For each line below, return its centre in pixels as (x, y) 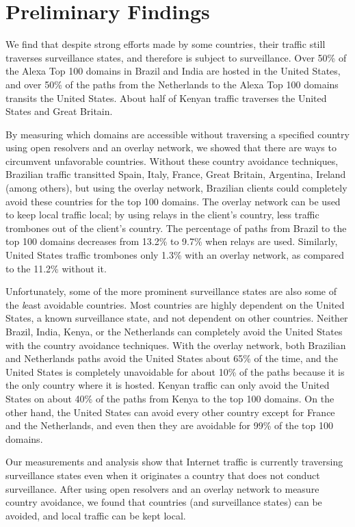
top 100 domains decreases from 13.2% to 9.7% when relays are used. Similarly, (172, 241)
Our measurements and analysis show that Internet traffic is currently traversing (174, 462)
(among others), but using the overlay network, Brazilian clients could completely (176, 188)
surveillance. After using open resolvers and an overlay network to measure (162, 488)
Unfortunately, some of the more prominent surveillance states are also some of (171, 291)
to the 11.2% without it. (56, 268)
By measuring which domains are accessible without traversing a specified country (177, 134)
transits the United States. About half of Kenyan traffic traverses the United (166, 98)
